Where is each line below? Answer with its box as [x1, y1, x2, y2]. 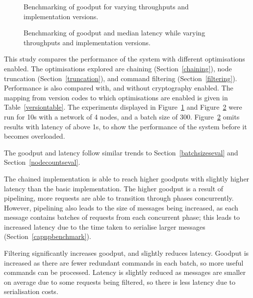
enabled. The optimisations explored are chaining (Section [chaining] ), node [4, 63, 232, 73]
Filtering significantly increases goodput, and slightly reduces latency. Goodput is [4, 248, 249, 258]
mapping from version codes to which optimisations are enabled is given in [4, 92, 228, 102]
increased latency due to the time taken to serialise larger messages [4, 221, 205, 232]
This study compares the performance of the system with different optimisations [4, 54, 245, 64]
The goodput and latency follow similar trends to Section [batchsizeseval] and [4, 147, 238, 157]
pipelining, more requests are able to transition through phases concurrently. [4, 193, 234, 203]
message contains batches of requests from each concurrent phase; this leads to [4, 212, 240, 222]
